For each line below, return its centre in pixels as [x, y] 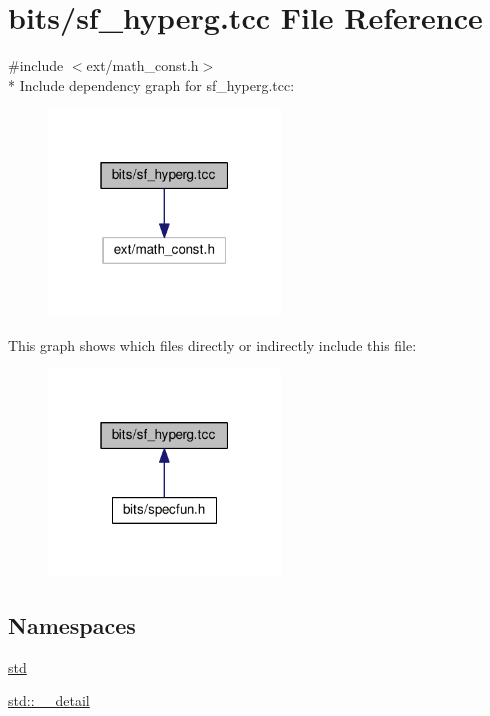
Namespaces [72, 624]
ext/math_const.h [142, 65]
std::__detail [49, 700]
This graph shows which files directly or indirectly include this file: [212, 344]
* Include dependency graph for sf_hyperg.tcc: [151, 84]
